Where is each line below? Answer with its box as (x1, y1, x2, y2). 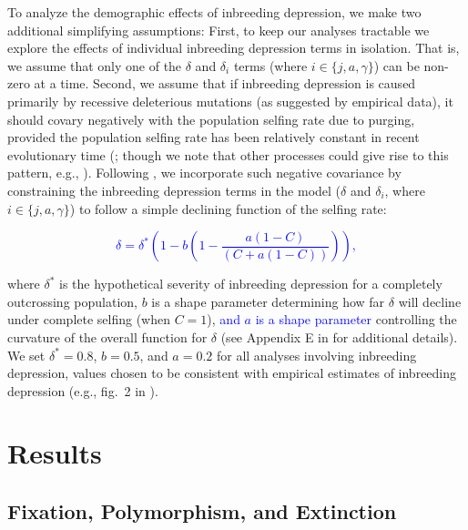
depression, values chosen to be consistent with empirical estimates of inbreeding (7, 363, 457, 382)
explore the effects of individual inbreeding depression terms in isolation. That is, (7, 38, 460, 57)
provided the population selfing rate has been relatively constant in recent (7, 127, 420, 147)
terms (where (233, 56, 308, 75)
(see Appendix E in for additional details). (220, 327, 458, 346)
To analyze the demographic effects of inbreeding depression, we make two (7, 3, 422, 21)
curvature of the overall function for (7, 327, 208, 346)
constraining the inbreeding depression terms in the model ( (7, 180, 341, 199)
